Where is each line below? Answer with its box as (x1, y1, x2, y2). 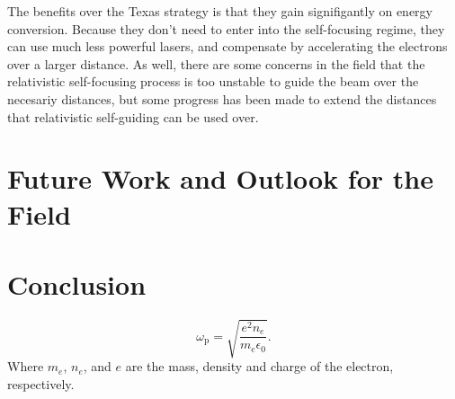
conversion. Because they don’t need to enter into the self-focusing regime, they (7, 19, 445, 38)
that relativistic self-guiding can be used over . (7, 107, 259, 126)
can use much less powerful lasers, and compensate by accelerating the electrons (7, 37, 448, 56)
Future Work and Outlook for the (7, 160, 433, 197)
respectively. (7, 374, 75, 393)
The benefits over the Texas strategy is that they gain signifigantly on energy (7, 2, 433, 20)
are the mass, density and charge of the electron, (125, 357, 394, 376)
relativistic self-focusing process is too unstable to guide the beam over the (7, 72, 419, 91)
